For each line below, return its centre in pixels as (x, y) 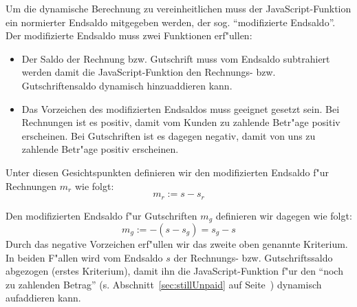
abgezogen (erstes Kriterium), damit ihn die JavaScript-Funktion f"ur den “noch (174, 271)
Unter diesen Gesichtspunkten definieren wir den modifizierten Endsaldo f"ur (167, 172)
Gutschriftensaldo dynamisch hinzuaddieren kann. (127, 85)
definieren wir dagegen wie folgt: (284, 215)
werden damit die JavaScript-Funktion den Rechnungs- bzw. (149, 72)
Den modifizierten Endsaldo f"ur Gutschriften (101, 215)
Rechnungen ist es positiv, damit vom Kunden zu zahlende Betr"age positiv (181, 122)
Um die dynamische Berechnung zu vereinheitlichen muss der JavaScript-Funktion (178, 8)
